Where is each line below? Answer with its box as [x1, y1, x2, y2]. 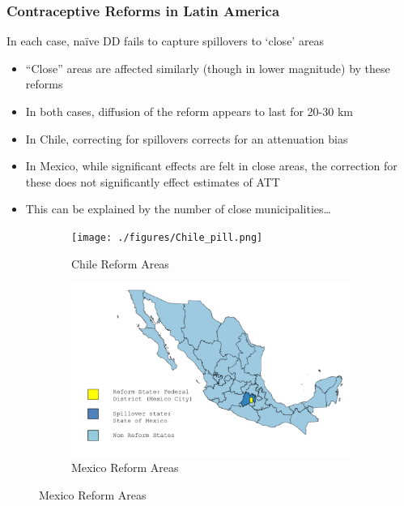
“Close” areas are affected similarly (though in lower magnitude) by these [25, 59, 390, 76]
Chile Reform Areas [71, 255, 169, 272]
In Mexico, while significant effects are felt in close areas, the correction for [25, 157, 398, 174]
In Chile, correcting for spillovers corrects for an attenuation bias [25, 130, 348, 147]
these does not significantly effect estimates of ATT [25, 173, 280, 190]
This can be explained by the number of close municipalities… [25, 200, 331, 217]
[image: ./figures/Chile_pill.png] [71, 231, 263, 243]
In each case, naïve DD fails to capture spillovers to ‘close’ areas [6, 32, 325, 49]
